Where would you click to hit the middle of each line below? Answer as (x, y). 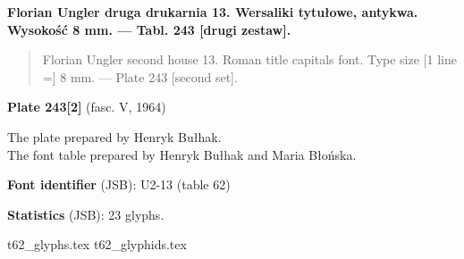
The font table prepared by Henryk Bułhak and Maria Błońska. (182, 154)
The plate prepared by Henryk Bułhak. (114, 136)
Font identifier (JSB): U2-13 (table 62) (119, 184)
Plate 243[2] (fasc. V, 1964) (87, 107)
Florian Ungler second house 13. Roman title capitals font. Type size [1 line (249, 59)
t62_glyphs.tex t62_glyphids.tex (97, 244)
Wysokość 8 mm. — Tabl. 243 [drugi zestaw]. (149, 29)
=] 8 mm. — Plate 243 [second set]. (140, 76)
